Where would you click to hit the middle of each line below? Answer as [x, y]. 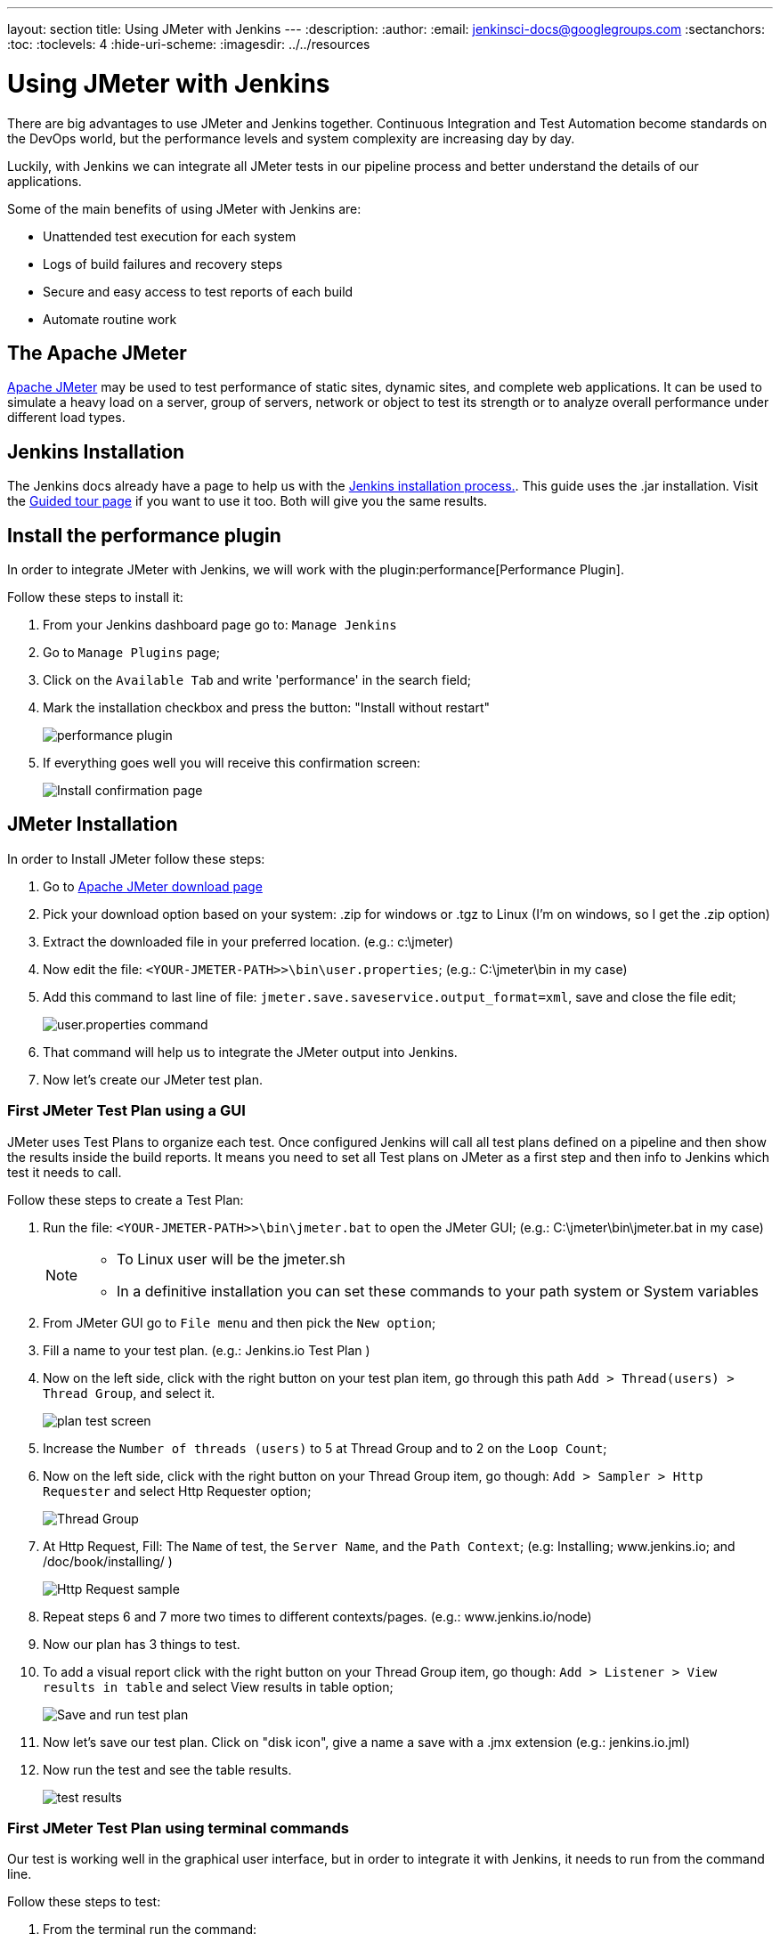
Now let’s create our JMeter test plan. [153, 1079]
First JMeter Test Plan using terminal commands [178, 1828]
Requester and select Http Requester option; [177, 1491]
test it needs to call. [65, 1172]
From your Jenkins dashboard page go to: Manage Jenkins [220, 625]
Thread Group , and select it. [129, 1393]
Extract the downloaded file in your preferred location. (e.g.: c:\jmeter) [248, 941]
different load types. [66, 418]
